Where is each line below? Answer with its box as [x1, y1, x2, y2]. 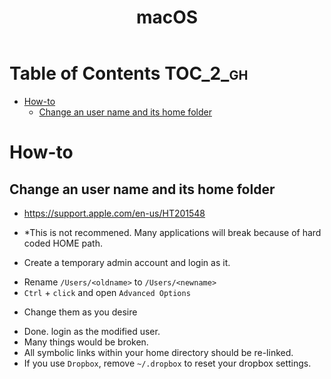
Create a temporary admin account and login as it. [23, 256, 231, 268]
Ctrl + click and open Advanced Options [23, 286, 191, 298]
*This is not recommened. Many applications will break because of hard [23, 226, 322, 238]
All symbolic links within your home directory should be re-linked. [23, 346, 294, 358]
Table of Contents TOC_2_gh [9, 62, 249, 85]
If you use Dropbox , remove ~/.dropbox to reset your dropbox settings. [23, 357, 312, 369]
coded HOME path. [23, 237, 104, 249]
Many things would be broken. [23, 336, 149, 348]
